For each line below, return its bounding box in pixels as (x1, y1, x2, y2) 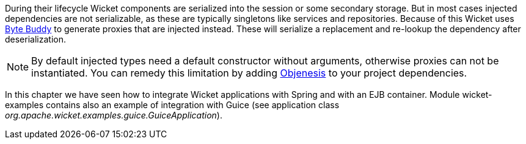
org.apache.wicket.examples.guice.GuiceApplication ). (5, 110, 222, 120)
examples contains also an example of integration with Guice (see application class (5, 100, 340, 110)
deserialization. (5, 34, 66, 44)
